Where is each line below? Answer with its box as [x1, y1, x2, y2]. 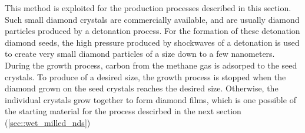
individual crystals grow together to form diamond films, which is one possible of [5, 93, 296, 105]
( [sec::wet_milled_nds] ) [5, 116, 91, 128]
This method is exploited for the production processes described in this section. [5, 2, 291, 13]
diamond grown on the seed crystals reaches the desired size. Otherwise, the [5, 82, 279, 94]
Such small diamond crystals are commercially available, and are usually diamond [5, 13, 300, 25]
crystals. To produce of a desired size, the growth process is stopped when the [5, 70, 286, 83]
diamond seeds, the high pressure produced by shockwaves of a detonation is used [5, 36, 300, 48]
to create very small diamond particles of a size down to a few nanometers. [5, 47, 275, 60]
